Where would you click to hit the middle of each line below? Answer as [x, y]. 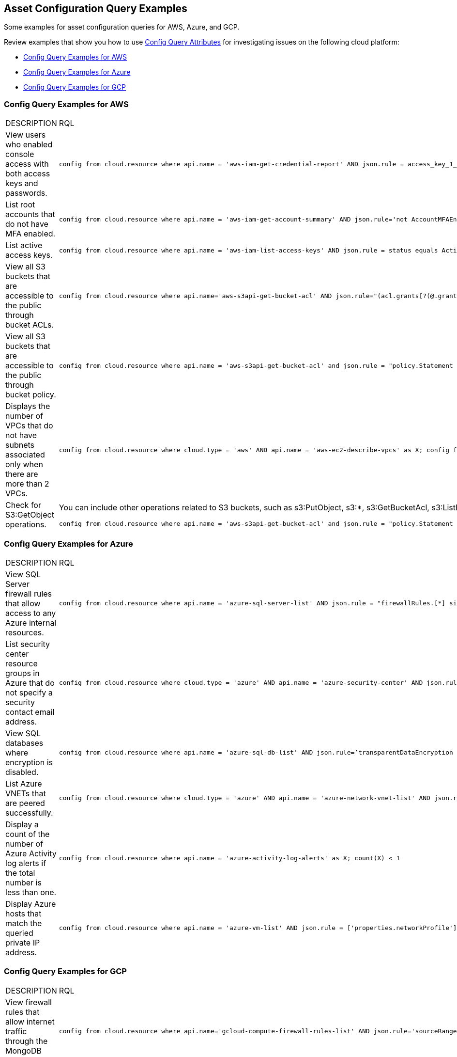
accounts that [30, 214]
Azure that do [30, 683]
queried [19, 933]
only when [24, 465]
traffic [16, 1031]
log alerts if [26, 863]
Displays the [28, 406]
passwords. [26, 193]
